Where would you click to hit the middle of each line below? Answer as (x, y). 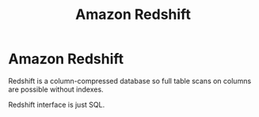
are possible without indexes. (56, 89)
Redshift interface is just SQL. (57, 104)
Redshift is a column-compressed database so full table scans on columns (130, 81)
